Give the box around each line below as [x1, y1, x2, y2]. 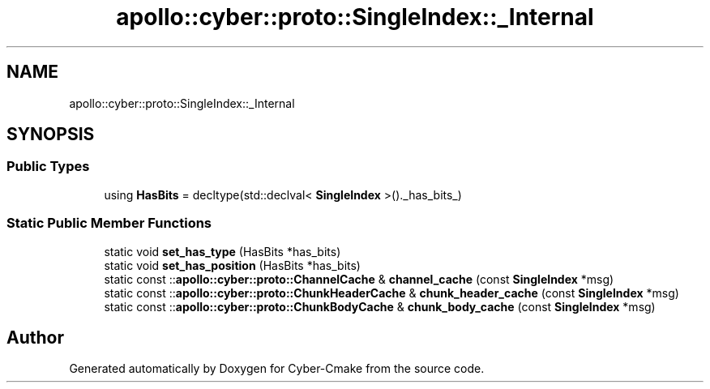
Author [6, 327, 64, 348]
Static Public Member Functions [6, 215, 212, 232]
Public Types [6, 158, 90, 175]
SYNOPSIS [6, 124, 95, 145]
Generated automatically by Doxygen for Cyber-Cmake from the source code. [69, 361, 485, 376]
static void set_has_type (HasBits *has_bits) [104, 244, 341, 259]
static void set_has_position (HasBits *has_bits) [104, 258, 361, 272]
